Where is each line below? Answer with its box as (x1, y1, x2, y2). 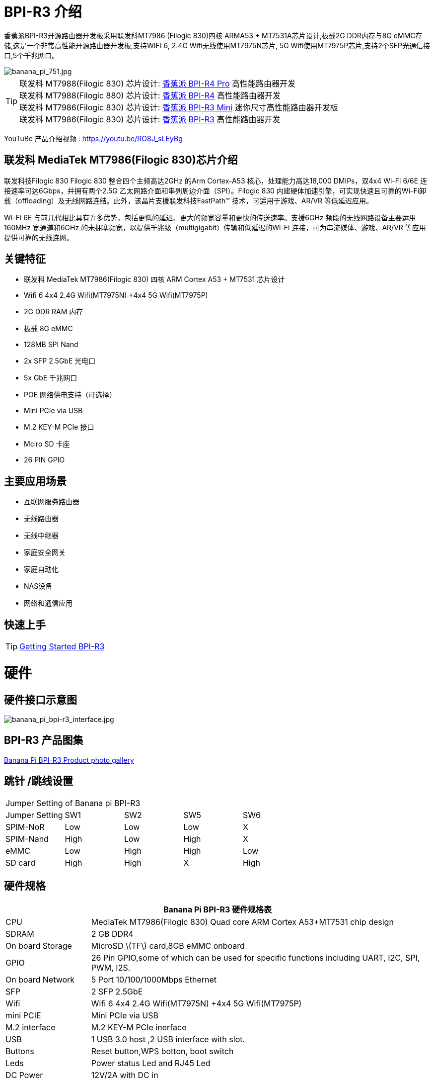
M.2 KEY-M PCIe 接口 (24, 423, 94, 432)
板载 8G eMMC (24, 324, 73, 333)
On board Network (5, 974, 75, 985)
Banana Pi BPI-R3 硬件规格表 (163, 904, 272, 914)
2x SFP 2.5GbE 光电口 (24, 357, 96, 365)
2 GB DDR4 (91, 928, 134, 939)
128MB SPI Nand (24, 340, 78, 349)
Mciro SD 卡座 (24, 440, 70, 449)
